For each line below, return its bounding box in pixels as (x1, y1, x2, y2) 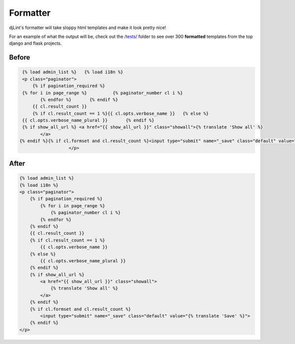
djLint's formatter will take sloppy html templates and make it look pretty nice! (9, 25, 167, 31)
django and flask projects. (9, 40, 62, 46)
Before (9, 53, 30, 62)
